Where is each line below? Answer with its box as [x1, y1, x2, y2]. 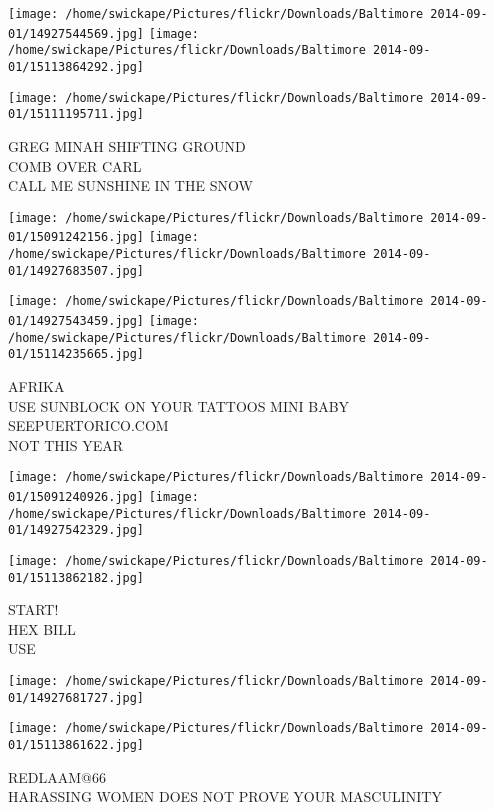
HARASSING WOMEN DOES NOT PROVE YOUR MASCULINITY [8, 786, 442, 807]
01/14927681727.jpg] [8, 690, 145, 705]
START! [8, 599, 59, 620]
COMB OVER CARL [8, 155, 142, 176]
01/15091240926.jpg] [8, 490, 145, 504]
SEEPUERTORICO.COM [8, 415, 169, 436]
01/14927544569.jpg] [8, 26, 145, 41]
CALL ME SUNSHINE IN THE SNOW [8, 175, 253, 196]
